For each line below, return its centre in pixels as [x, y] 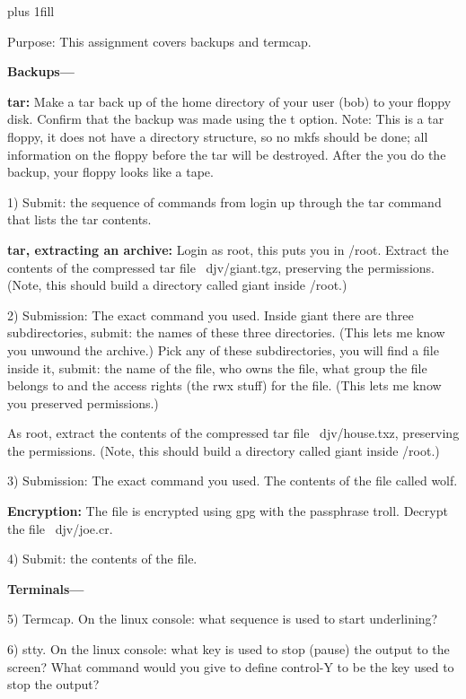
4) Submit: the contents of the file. [102, 559]
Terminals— [46, 588]
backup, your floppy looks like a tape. [110, 172]
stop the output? [53, 684]
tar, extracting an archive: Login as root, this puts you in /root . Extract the [228, 249]
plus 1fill [31, 11]
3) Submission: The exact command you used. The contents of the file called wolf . [233, 481]
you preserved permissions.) [83, 402]
